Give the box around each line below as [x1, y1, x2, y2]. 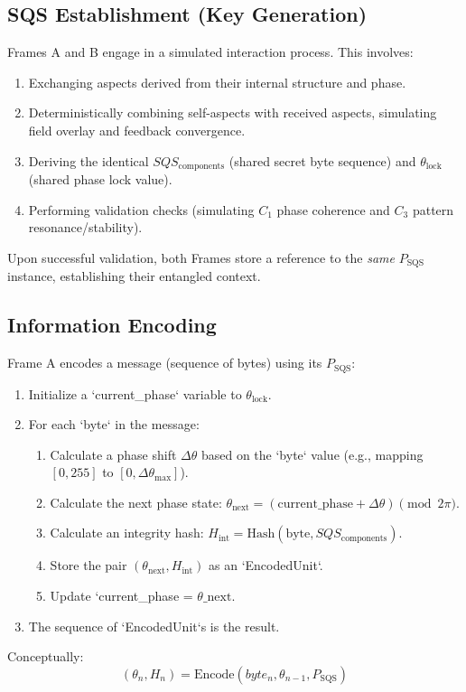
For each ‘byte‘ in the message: [28, 415, 200, 434]
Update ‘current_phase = [50, 586, 193, 605]
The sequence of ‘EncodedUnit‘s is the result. [28, 616, 280, 635]
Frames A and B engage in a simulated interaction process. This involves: [7, 42, 414, 61]
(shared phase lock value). [28, 170, 172, 189]
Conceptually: [7, 647, 84, 666]
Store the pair [50, 556, 127, 575]
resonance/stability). [28, 218, 143, 237]
